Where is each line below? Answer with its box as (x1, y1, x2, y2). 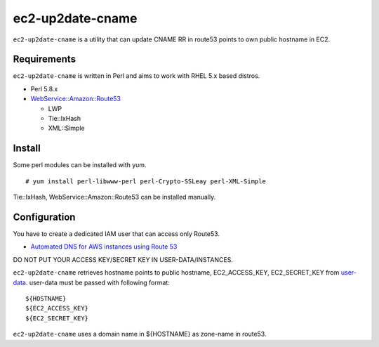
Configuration (13, 211, 76, 223)
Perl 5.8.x (30, 84, 58, 93)
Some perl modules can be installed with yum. (13, 161, 147, 169)
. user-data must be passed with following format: (25, 278, 170, 287)
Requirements (13, 53, 77, 65)
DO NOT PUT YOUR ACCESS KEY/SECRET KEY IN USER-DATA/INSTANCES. (13, 255, 233, 263)
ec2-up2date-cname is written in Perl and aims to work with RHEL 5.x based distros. (13, 72, 260, 80)
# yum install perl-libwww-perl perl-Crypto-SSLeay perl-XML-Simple (25, 177, 266, 185)
